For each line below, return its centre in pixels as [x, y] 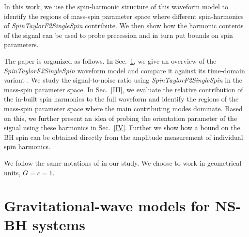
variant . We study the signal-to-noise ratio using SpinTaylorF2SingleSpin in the [123, 80]
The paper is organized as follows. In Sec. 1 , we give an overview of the [110, 60]
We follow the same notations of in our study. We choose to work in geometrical [123, 162]
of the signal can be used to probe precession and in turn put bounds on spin [118, 35]
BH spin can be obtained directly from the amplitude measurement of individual [124, 137]
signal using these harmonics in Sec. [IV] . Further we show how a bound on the [122, 127]
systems [59, 225]
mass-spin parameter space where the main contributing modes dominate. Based [123, 108]
